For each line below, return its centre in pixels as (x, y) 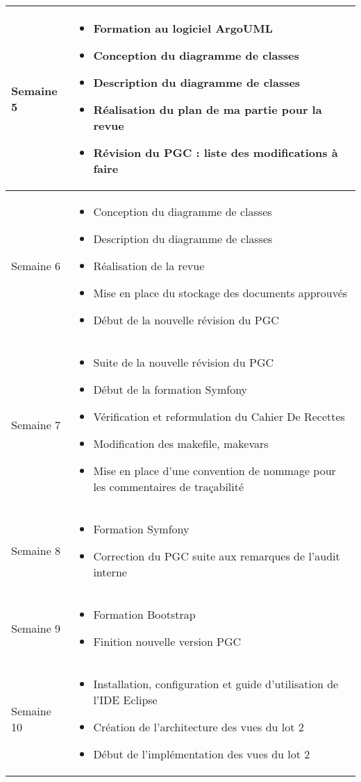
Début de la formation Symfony (170, 390)
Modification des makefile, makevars (181, 444)
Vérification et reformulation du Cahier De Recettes (219, 417)
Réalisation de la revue (149, 266)
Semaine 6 (36, 266)
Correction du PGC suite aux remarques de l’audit (217, 556)
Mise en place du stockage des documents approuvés (220, 293)
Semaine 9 (36, 628)
